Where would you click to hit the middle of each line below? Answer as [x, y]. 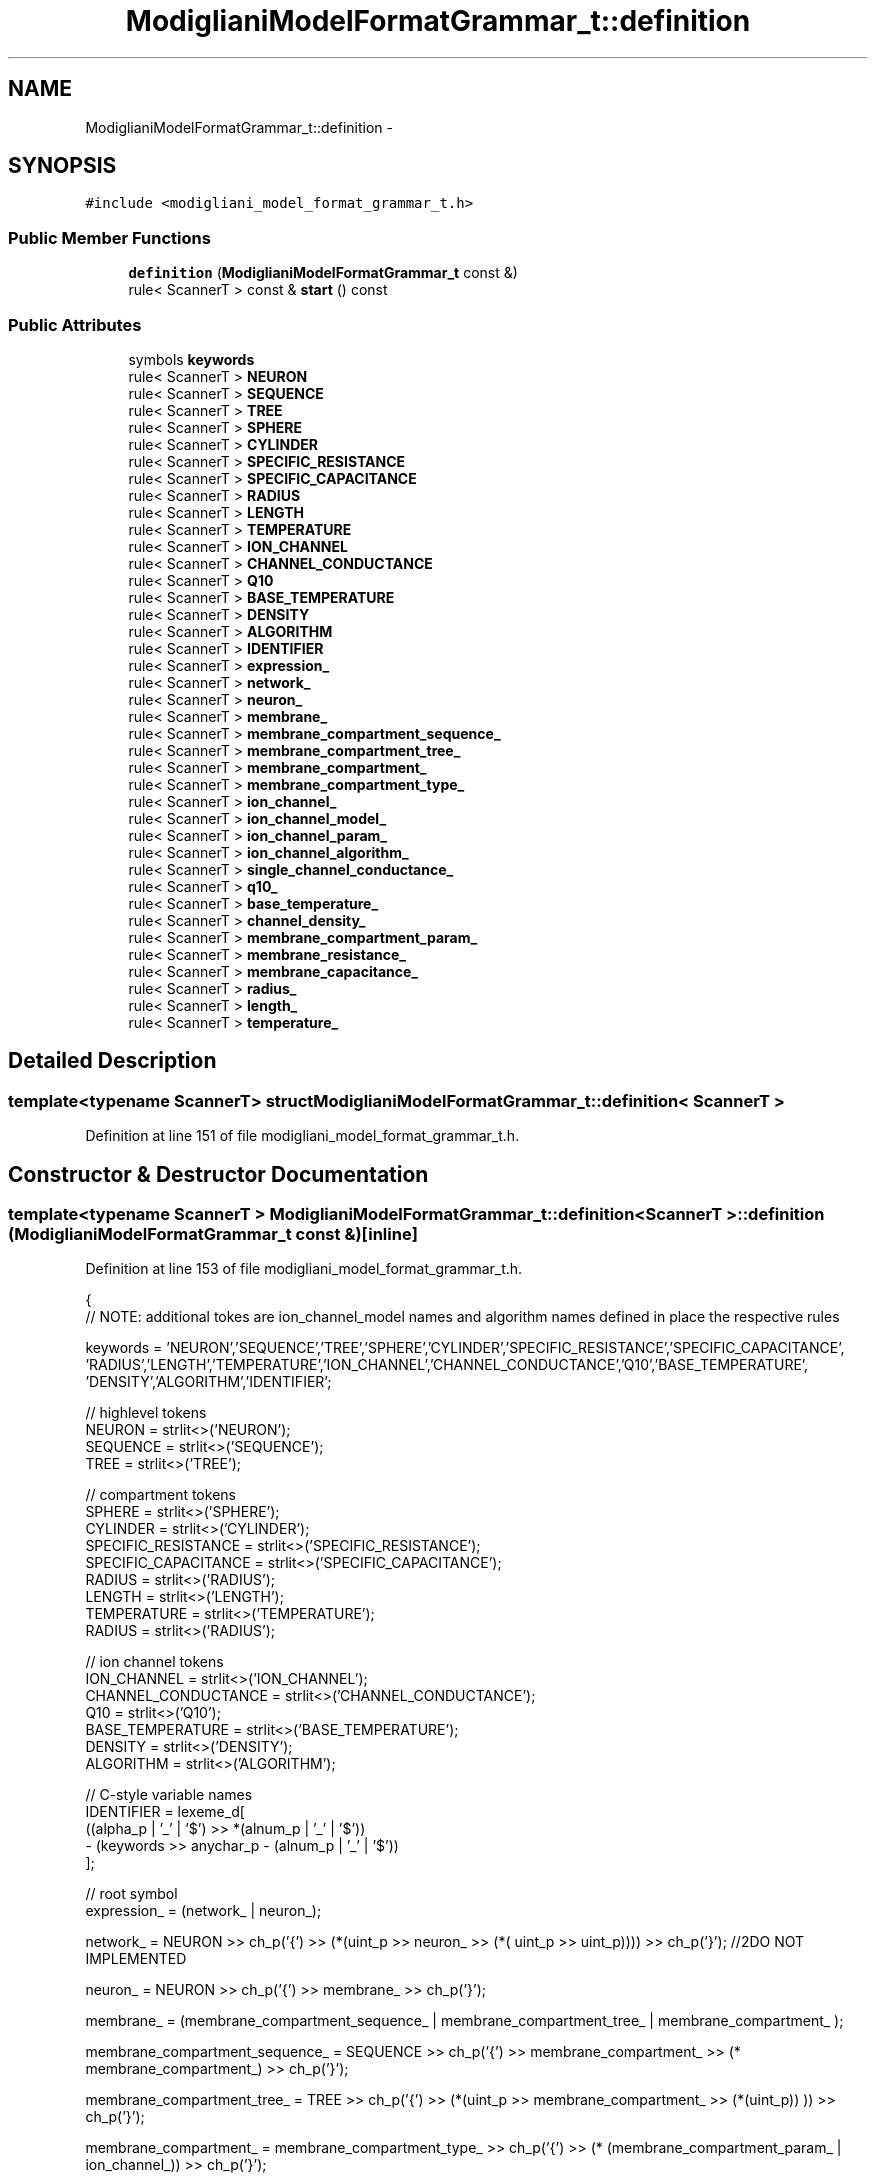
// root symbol [131, 1894]
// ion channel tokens [154, 1662]
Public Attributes [75, 324]
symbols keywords [191, 359]
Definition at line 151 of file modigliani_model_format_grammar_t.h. [302, 1136]
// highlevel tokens [146, 1413]
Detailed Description [112, 1061]
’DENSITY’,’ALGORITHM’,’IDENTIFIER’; [208, 1382]
